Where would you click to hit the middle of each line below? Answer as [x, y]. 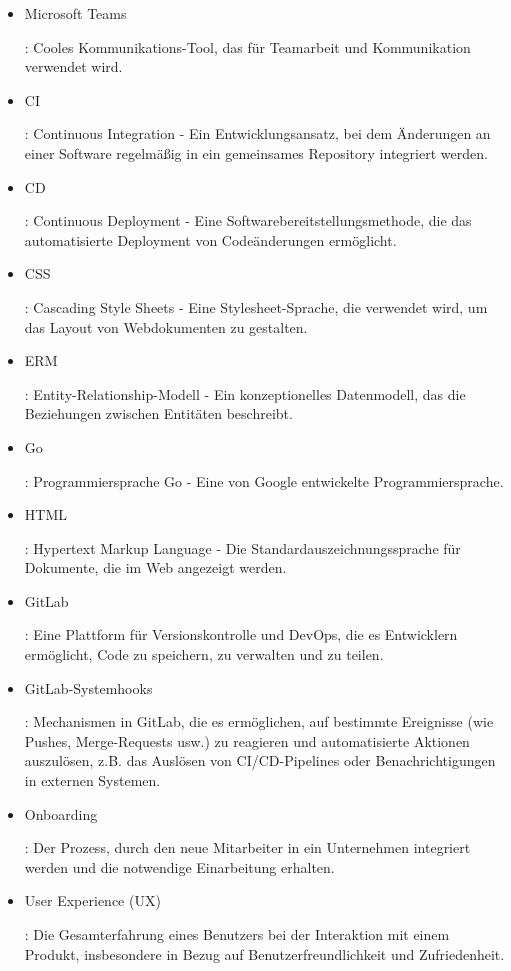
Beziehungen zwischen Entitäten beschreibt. [158, 413]
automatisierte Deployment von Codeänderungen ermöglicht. [210, 239]
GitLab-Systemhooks [88, 687]
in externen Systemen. [92, 780]
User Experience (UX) [92, 900]
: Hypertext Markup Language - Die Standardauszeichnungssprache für [242, 547]
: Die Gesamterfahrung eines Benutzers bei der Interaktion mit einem [237, 934]
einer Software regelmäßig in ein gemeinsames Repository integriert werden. [256, 152]
